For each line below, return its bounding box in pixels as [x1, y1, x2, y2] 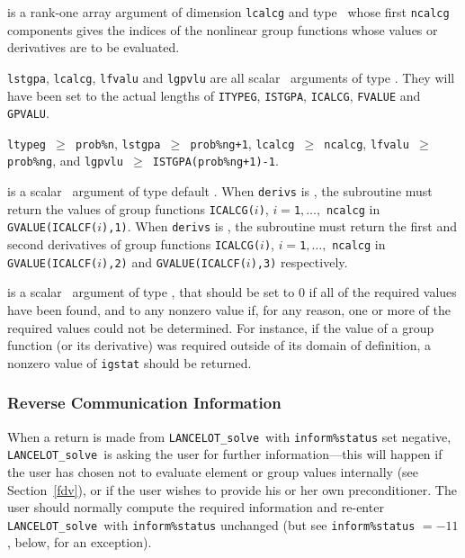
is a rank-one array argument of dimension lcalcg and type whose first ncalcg [7, 3, 450, 21]
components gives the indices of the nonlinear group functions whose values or [7, 20, 438, 39]
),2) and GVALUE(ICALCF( [102, 252, 246, 271]
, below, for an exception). [7, 533, 152, 552]
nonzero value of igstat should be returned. [7, 353, 252, 372]
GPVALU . [7, 103, 49, 122]
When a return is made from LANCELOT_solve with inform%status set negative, [7, 427, 452, 445]
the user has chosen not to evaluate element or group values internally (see [7, 462, 419, 481]
